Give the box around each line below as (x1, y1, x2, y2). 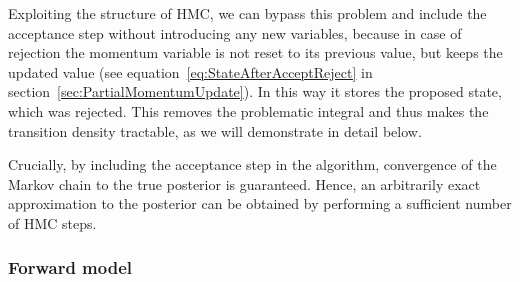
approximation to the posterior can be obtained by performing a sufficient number (8, 193, 512, 214)
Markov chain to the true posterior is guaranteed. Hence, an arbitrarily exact (8, 173, 481, 194)
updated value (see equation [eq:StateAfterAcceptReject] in (8, 61, 373, 82)
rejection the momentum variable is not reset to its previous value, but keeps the (8, 42, 503, 63)
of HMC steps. (8, 212, 97, 233)
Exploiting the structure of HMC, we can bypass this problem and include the (8, 3, 487, 23)
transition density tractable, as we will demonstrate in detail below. (8, 120, 422, 141)
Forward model (8, 255, 133, 280)
